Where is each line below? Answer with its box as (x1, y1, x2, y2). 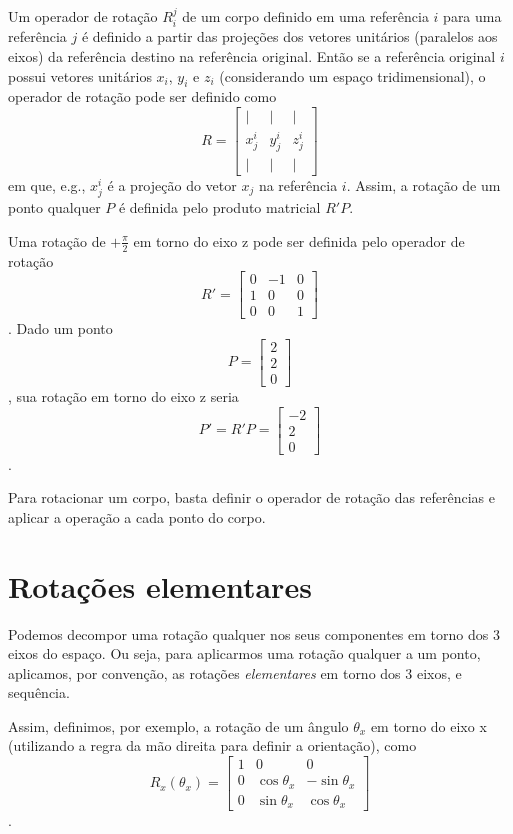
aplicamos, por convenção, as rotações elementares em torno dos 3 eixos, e (8, 662, 462, 683)
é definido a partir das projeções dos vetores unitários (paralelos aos (81, 26, 498, 47)
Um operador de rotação (8, 6, 158, 26)
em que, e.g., (8, 174, 86, 195)
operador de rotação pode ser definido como (8, 86, 277, 107)
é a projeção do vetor (107, 174, 237, 195)
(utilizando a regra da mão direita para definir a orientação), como (8, 735, 417, 756)
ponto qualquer (8, 197, 101, 218)
